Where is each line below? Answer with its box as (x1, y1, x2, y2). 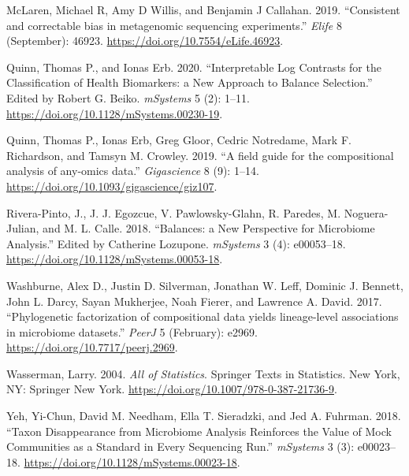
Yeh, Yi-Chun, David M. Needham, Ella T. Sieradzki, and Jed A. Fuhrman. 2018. (6, 407, 401, 424)
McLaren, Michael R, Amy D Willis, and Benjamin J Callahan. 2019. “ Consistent (6, 2, 400, 17)
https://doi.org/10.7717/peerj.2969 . (6, 339, 178, 355)
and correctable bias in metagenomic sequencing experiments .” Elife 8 (6, 17, 342, 33)
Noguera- (344, 204, 389, 221)
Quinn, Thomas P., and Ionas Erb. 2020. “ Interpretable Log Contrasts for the (6, 58, 381, 75)
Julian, (6, 220, 39, 236)
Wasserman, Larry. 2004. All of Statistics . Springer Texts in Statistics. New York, (6, 365, 400, 381)
